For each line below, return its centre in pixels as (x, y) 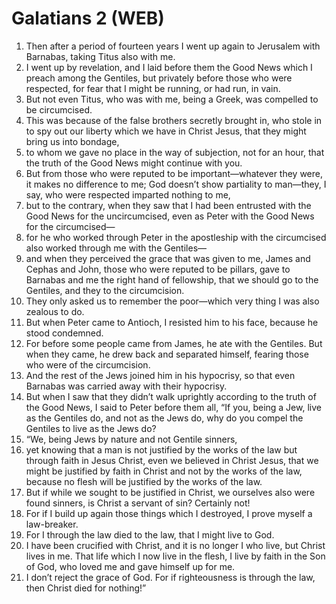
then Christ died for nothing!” (86, 588)
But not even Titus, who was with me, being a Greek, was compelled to (172, 99)
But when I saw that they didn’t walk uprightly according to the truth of (171, 396)
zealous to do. (55, 311)
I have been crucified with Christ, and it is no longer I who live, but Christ (175, 545)
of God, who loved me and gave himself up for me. (130, 566)
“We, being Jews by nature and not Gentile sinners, (131, 439)
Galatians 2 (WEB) (88, 18)
